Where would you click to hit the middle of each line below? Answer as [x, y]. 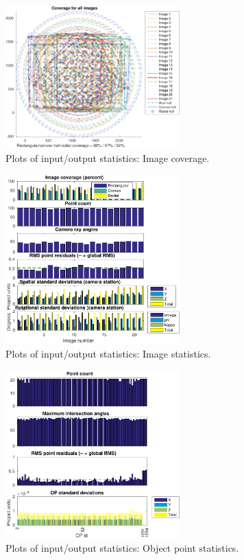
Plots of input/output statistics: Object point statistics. [122, 548]
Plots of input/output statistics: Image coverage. [108, 157]
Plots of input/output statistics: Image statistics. [108, 353]
